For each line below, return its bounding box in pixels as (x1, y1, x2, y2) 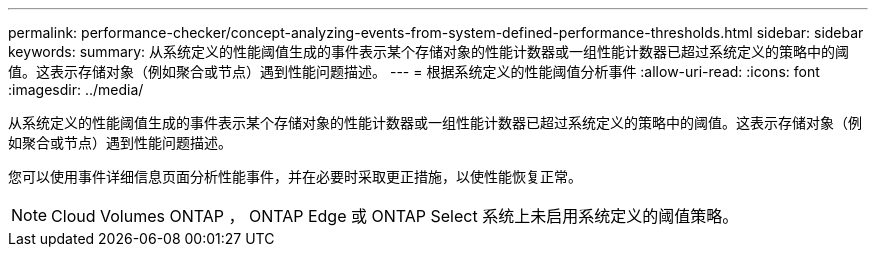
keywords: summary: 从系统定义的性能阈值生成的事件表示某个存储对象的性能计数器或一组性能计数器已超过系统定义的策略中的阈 (8, 43, 850, 60)
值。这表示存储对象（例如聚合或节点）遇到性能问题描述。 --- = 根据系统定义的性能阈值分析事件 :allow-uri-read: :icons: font (8, 63, 820, 80)
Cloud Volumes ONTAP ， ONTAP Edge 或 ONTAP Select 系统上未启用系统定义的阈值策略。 (51, 206, 739, 226)
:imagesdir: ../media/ (8, 81, 144, 98)
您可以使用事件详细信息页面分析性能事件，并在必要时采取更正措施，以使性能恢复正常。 (8, 168, 582, 185)
